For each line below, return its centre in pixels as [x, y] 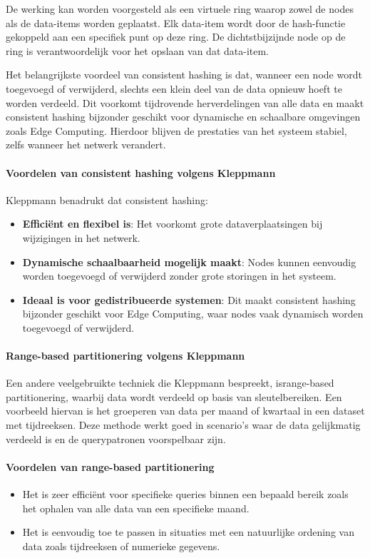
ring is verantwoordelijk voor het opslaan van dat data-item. [137, 50]
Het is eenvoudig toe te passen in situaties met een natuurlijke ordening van [188, 532]
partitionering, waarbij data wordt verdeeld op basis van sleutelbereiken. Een [174, 396]
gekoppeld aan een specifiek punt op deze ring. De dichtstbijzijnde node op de [176, 37]
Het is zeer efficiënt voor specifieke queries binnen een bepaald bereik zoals [185, 494]
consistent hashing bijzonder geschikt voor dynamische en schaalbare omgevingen [183, 117]
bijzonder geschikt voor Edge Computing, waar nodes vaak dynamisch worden [193, 314]
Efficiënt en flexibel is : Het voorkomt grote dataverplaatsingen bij [173, 224]
